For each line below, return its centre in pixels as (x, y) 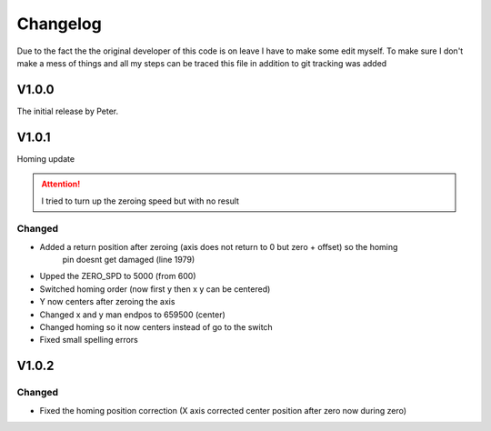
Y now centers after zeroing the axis (107, 302)
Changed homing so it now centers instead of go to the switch (156, 327)
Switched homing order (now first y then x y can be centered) (155, 289)
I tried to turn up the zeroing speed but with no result (140, 201)
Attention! (61, 184)
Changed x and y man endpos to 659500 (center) (133, 315)
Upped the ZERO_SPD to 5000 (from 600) (118, 276)
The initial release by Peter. (68, 111)
